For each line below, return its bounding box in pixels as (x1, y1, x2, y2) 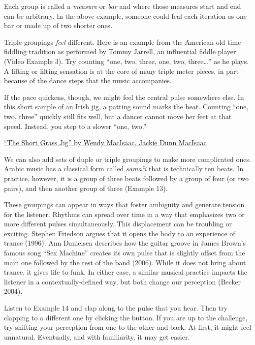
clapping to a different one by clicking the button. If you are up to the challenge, (4, 312, 248, 322)
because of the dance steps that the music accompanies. (4, 75, 172, 86)
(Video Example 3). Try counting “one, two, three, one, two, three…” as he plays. (4, 56, 249, 66)
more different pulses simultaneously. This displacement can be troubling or (4, 219, 232, 229)
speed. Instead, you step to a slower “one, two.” (4, 121, 147, 131)
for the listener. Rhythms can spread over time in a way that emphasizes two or (4, 209, 245, 219)
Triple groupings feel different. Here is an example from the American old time (4, 36, 241, 47)
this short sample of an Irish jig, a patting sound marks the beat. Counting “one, (4, 101, 249, 112)
